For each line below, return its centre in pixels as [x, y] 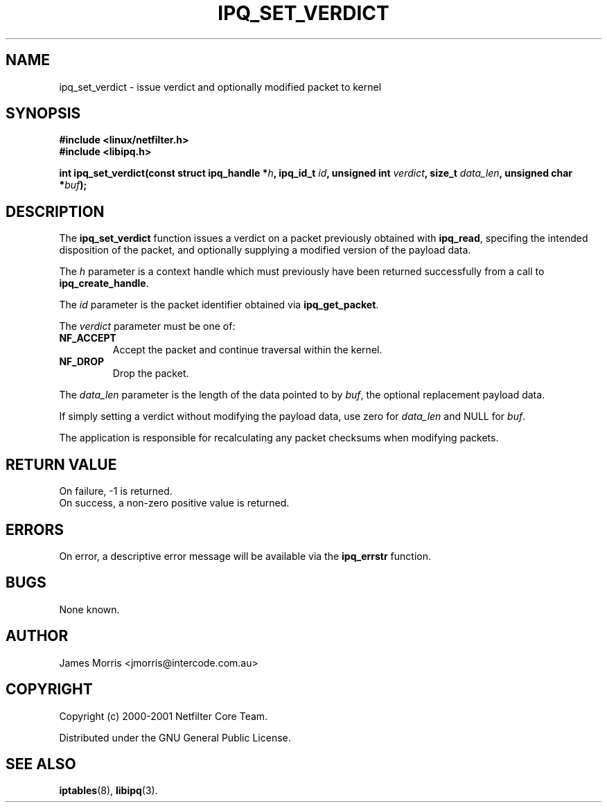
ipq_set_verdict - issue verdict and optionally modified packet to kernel [220, 87]
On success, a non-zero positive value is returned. [174, 503]
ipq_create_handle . [104, 283]
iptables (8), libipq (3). [108, 791]
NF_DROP [82, 362]
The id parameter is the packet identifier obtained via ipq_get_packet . [219, 305]
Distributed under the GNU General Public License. [175, 737]
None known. [89, 609]
